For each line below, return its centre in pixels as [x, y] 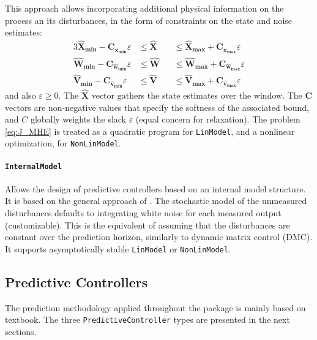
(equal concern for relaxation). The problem [218, 119]
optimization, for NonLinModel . [63, 143]
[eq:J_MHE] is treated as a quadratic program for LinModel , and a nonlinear [150, 131]
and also [21, 95]
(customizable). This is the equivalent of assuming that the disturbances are [147, 225]
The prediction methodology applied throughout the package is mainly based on [155, 307]
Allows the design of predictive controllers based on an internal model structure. [155, 188]
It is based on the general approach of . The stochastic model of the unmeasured [156, 201]
